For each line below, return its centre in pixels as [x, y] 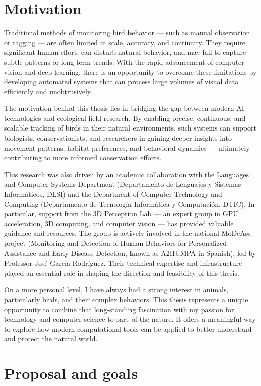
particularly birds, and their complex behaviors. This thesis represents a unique [126, 299]
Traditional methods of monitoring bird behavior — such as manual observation [127, 32]
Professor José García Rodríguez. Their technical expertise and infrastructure [123, 263]
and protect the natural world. [51, 339]
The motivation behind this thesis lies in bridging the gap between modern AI [124, 108]
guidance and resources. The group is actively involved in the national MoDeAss [127, 233]
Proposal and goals [71, 373]
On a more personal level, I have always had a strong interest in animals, [116, 289]
